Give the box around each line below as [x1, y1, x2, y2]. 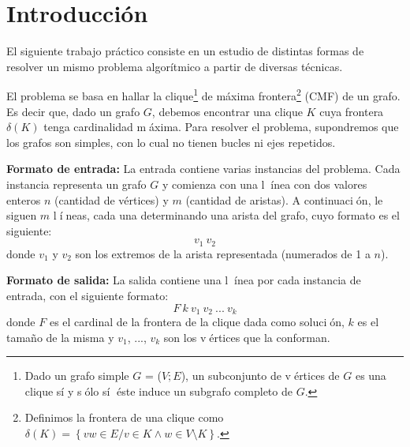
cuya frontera [319, 103, 384, 119]
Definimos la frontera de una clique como [24, 409, 224, 426]
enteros [6, 191, 41, 208]
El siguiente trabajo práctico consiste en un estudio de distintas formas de [6, 43, 364, 59]
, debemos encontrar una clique [151, 103, 303, 119]
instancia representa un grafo [6, 175, 147, 192]
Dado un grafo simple [24, 367, 129, 384]
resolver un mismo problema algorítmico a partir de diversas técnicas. [6, 58, 343, 74]
